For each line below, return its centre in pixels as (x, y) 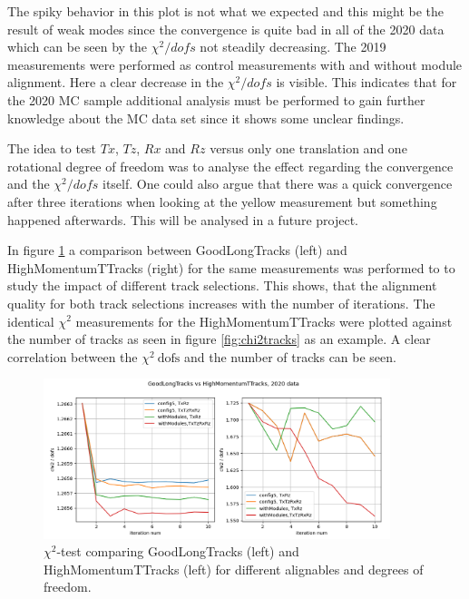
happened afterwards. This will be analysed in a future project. (183, 219)
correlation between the (73, 356)
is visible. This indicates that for (366, 82)
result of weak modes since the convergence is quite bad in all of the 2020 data (226, 29)
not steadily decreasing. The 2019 (293, 47)
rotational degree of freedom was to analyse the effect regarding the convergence (230, 166)
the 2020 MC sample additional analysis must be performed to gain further (216, 99)
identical (31, 321)
